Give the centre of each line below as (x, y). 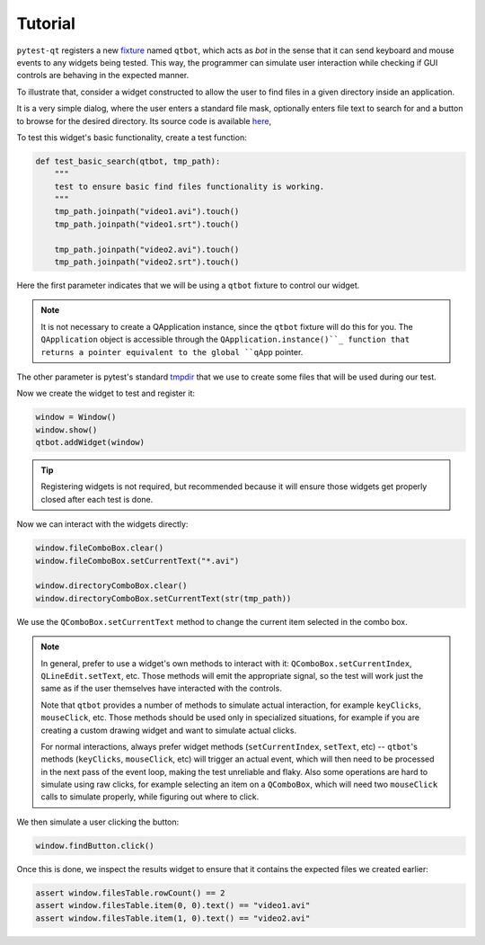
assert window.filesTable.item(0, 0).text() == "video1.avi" (173, 905)
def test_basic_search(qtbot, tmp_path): (128, 161)
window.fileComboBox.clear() (100, 548)
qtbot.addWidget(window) (90, 442)
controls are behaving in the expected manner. (103, 76)
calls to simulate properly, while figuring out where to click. (150, 797)
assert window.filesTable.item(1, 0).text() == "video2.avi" (173, 918)
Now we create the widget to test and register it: (106, 393)
